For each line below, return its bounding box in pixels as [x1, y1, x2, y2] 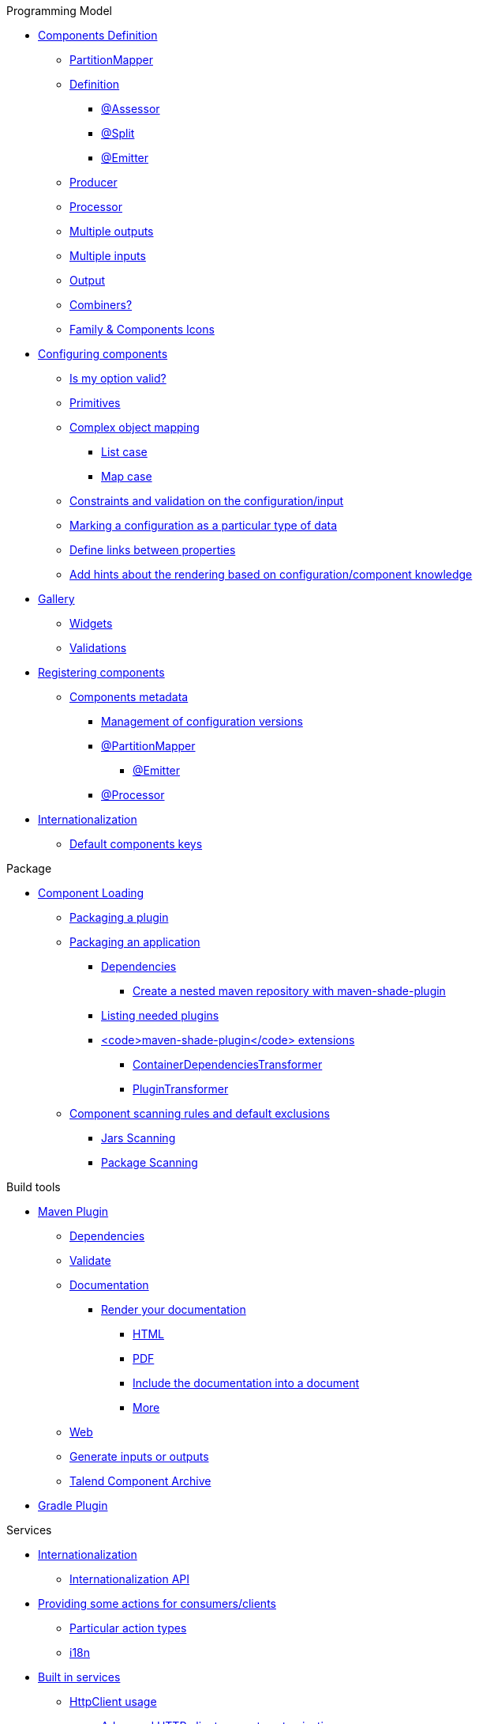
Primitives [69, 396, 121, 409]
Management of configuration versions [101, 715, 303, 728]
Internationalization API [69, 1572, 190, 1586]
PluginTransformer [133, 1082, 229, 1096]
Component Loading [38, 886, 144, 900]
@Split [101, 126, 135, 140]
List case [101, 445, 148, 458]
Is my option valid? [69, 372, 167, 385]
